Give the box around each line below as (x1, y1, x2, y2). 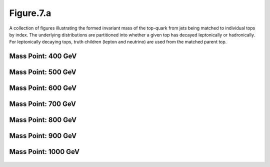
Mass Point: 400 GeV (9, 52, 77, 60)
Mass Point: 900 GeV (9, 131, 77, 140)
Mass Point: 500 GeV (9, 68, 77, 76)
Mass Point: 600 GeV (9, 84, 77, 92)
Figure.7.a (9, 7, 51, 18)
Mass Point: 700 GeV (9, 100, 76, 108)
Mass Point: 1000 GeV (9, 147, 80, 156)
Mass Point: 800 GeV (9, 115, 77, 124)
